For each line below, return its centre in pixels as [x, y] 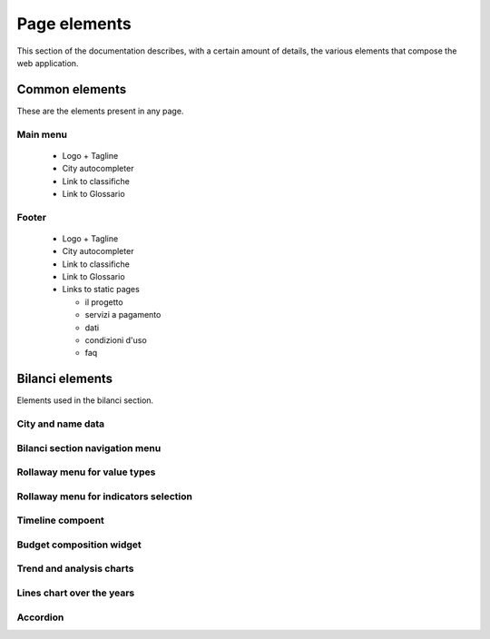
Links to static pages [101, 290]
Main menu [42, 134]
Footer [32, 217]
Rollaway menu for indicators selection [104, 496]
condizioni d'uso [116, 340]
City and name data [61, 424]
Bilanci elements [65, 379]
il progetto [104, 302]
